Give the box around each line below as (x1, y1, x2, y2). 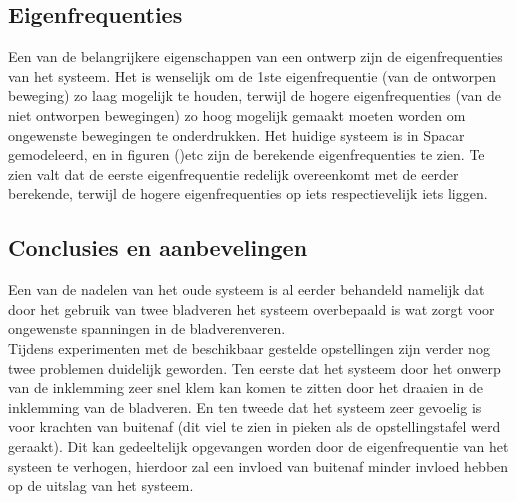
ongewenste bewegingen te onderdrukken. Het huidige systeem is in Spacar (8, 124, 465, 145)
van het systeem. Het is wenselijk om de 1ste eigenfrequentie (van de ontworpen (8, 65, 497, 86)
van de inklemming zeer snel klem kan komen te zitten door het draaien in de (8, 377, 483, 398)
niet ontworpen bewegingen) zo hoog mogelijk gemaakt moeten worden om (8, 104, 466, 125)
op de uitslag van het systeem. (8, 475, 194, 496)
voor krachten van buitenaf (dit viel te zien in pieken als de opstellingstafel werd (8, 416, 501, 437)
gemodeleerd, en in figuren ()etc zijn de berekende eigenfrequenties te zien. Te (8, 144, 485, 165)
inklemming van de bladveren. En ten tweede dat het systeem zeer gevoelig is (8, 396, 482, 417)
